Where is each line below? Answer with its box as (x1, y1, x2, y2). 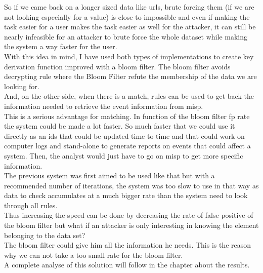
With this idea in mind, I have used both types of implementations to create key (4, 51, 254, 61)
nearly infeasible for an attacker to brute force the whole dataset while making (4, 31, 248, 42)
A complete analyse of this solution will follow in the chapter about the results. (4, 259, 250, 270)
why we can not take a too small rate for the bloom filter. (4, 249, 183, 260)
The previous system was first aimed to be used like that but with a (4, 170, 215, 181)
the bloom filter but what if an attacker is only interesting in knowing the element (4, 220, 259, 230)
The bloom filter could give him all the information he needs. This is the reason (4, 240, 251, 250)
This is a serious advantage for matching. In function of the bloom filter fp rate (4, 110, 250, 121)
